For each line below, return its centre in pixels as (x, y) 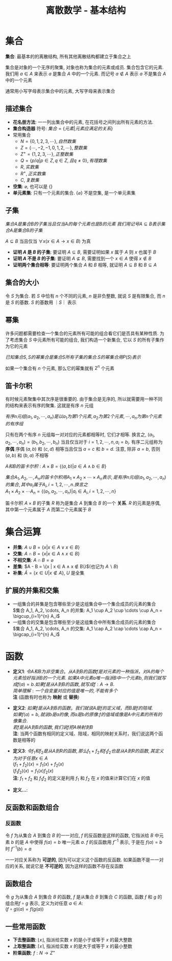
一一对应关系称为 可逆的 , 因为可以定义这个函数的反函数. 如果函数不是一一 (82, 860)
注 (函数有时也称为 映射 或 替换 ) (46, 697)
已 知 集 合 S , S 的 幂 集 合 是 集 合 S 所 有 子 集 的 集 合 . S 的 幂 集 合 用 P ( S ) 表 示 (73, 357)
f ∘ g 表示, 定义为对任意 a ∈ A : (51, 903)
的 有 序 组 (14, 424)
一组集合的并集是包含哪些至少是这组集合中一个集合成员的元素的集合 (84, 604)
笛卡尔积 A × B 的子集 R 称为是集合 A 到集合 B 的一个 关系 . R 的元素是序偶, (83, 503)
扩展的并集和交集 (32, 590)
